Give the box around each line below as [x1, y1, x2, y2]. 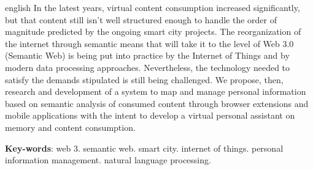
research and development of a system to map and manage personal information [5, 85, 306, 98]
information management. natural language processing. [5, 153, 211, 166]
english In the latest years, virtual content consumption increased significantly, [5, 1, 300, 13]
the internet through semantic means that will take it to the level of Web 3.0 [5, 37, 294, 50]
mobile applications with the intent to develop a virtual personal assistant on [5, 109, 295, 122]
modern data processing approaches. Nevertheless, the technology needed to [5, 61, 290, 73]
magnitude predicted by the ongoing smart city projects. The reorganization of [5, 25, 301, 38]
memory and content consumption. [5, 120, 136, 133]
